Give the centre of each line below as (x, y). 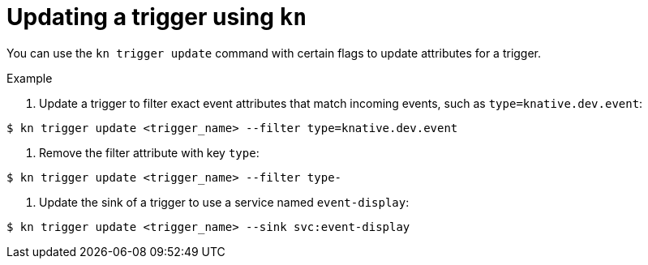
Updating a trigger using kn (157, 17)
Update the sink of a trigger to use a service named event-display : (224, 202)
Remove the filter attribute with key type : (149, 152)
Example (30, 78)
